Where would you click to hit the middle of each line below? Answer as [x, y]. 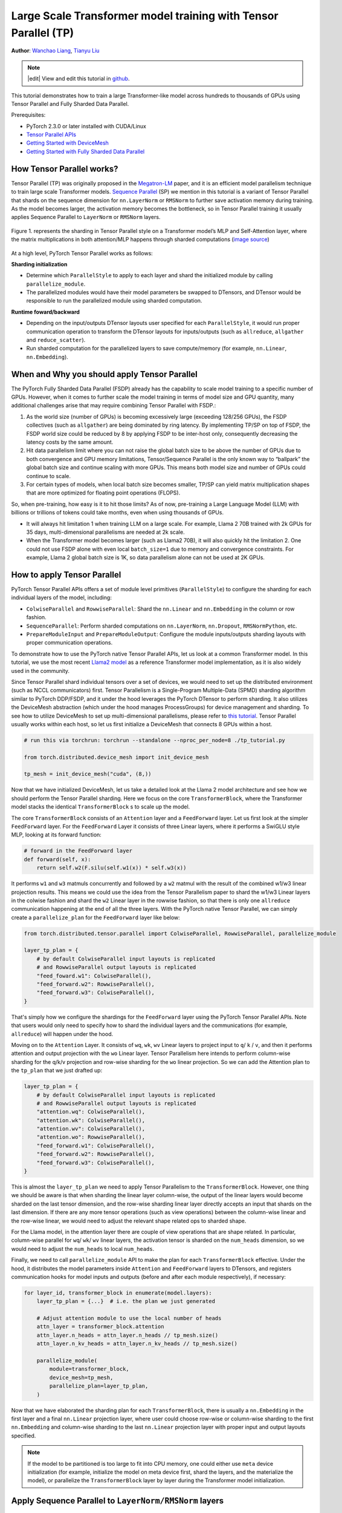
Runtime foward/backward [45, 312]
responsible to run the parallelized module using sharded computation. [114, 301]
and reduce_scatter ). [56, 340]
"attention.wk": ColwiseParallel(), [91, 1120]
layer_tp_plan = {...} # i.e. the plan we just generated [126, 1301]
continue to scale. [49, 476]
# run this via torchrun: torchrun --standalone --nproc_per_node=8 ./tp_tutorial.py [154, 740]
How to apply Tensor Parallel [66, 575]
